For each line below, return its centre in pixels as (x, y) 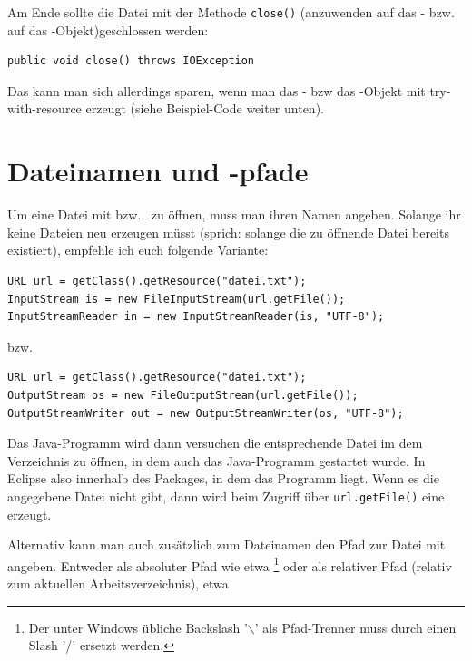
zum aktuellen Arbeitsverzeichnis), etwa (118, 583)
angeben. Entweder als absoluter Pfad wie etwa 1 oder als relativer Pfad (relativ (230, 564)
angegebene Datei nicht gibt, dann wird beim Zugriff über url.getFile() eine (226, 496)
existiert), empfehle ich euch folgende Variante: (138, 250)
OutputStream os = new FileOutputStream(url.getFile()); (183, 395)
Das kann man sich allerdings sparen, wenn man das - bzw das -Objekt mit (216, 90)
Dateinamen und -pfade (158, 171)
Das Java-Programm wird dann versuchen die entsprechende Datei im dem (215, 443)
